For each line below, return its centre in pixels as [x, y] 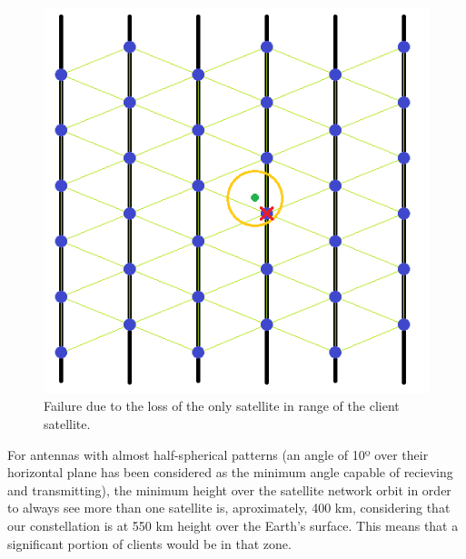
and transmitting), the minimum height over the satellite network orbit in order [229, 489]
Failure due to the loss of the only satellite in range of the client [222, 406]
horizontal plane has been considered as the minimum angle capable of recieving [230, 472]
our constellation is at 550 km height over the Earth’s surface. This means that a [233, 526]
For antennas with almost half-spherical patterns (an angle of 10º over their [218, 454]
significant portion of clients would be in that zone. [149, 543]
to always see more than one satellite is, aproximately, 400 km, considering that [229, 508]
